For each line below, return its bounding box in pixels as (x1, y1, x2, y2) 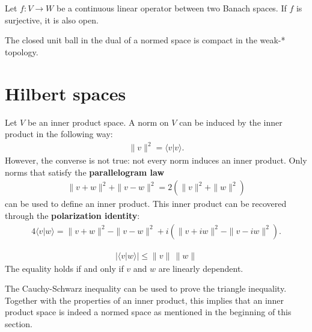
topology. (5, 45, 38, 58)
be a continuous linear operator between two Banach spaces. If (56, 2, 287, 14)
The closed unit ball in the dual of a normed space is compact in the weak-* (5, 34, 286, 46)
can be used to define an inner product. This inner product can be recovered (5, 197, 287, 210)
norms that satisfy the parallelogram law (5, 165, 165, 178)
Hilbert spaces (5, 81, 126, 105)
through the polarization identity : (5, 209, 140, 222)
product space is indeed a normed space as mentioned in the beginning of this (5, 306, 292, 318)
